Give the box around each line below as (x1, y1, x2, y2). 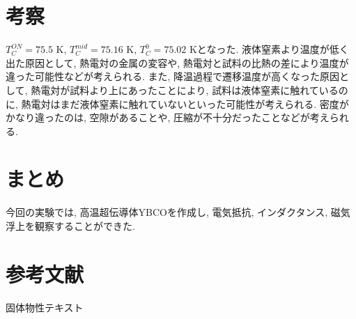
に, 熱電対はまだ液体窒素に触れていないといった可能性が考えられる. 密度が (6, 96, 349, 111)
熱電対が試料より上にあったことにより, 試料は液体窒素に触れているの (31, 82, 348, 97)
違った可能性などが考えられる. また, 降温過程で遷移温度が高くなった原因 (6, 69, 340, 84)
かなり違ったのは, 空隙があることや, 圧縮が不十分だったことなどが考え (6, 110, 330, 125)
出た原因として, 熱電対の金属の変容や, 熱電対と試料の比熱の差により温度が (6, 55, 349, 70)
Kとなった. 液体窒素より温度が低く (189, 42, 349, 56)
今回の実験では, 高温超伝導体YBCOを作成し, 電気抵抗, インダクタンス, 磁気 (6, 205, 350, 219)
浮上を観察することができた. (6, 219, 135, 233)
